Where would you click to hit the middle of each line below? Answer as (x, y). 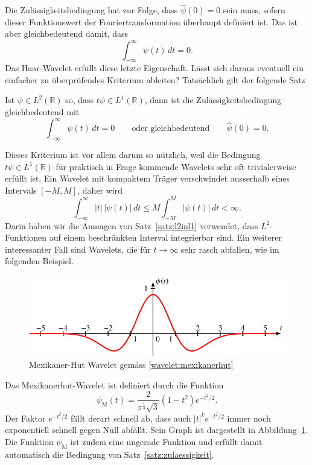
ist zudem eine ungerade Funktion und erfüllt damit (166, 441)
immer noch (249, 418)
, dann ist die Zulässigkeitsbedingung (213, 100)
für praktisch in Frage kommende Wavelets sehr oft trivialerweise (176, 166)
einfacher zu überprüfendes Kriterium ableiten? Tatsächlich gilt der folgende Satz (155, 79)
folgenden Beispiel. (39, 261)
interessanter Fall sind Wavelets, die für (78, 249)
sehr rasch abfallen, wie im (230, 249)
